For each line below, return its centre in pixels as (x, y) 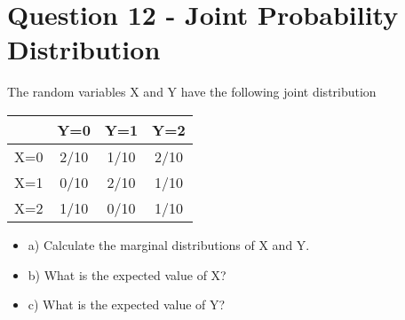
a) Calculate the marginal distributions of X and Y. (169, 244)
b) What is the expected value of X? (127, 274)
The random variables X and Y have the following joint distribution (192, 92)
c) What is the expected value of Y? (127, 304)
